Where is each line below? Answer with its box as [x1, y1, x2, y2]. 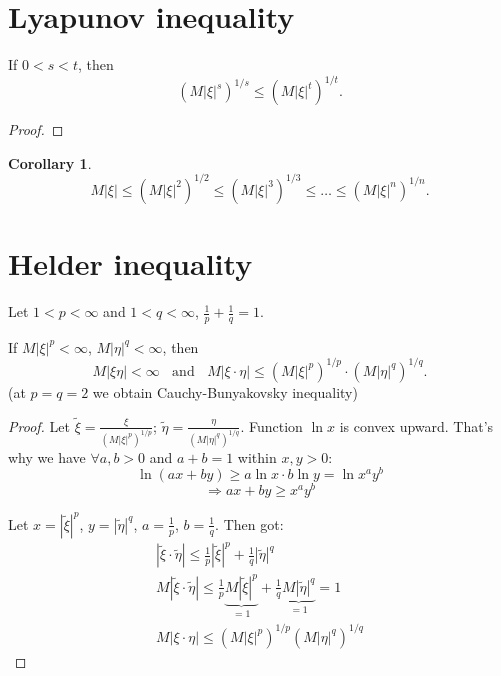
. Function [240, 415, 303, 436]
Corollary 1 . [8, 152, 92, 173]
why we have [8, 446, 86, 467]
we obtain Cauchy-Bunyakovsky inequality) [92, 381, 358, 402]
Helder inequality [8, 243, 253, 284]
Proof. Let [8, 415, 70, 436]
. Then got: [215, 513, 284, 534]
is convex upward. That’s [339, 415, 494, 436]
